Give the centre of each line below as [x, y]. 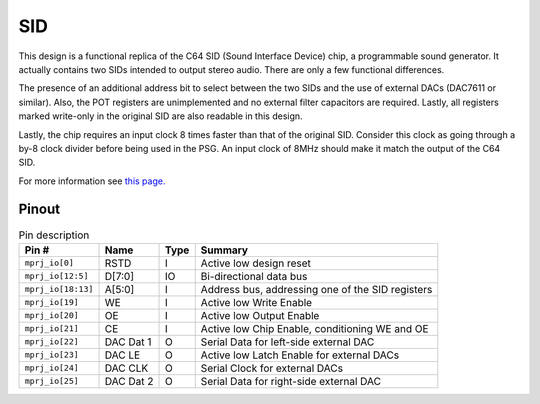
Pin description [54, 235]
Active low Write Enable [256, 302]
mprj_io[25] [51, 381]
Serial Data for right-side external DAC [291, 381]
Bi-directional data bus [254, 276]
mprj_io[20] [51, 315]
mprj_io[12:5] [56, 276]
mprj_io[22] [51, 341]
